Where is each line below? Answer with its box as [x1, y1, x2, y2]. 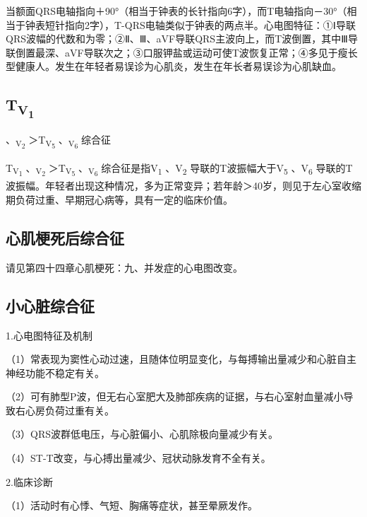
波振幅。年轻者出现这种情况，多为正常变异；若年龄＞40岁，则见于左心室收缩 [6, 178, 361, 193]
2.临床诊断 [6, 474, 53, 489]
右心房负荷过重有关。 [15, 402, 114, 417]
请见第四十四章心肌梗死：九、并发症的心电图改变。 [6, 260, 243, 274]
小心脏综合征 [6, 294, 95, 316]
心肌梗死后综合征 [6, 226, 124, 248]
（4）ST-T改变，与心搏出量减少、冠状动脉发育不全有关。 [6, 451, 271, 465]
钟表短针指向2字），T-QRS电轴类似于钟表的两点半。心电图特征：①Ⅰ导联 [25, 17, 356, 32]
